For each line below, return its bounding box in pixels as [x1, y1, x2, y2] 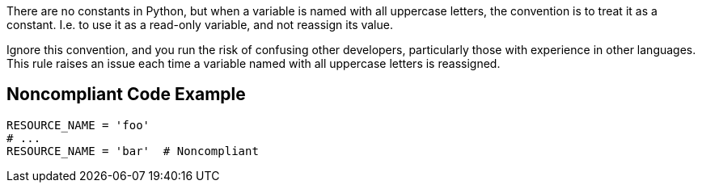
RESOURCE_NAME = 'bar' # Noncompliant [6, 144, 259, 157]
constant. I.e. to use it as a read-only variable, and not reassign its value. [6, 18, 393, 31]
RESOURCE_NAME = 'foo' [6, 118, 150, 132]
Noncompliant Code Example [6, 84, 246, 105]
